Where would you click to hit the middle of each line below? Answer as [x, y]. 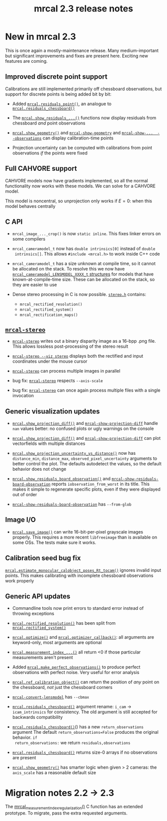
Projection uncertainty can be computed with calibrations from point [82, 147]
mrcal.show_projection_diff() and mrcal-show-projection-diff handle [85, 423]
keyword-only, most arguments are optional [57, 643]
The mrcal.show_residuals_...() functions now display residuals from [84, 118]
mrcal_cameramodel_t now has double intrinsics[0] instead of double [84, 249]
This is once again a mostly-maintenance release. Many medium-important [82, 50]
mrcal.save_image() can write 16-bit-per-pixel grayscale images [78, 532]
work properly [20, 580]
